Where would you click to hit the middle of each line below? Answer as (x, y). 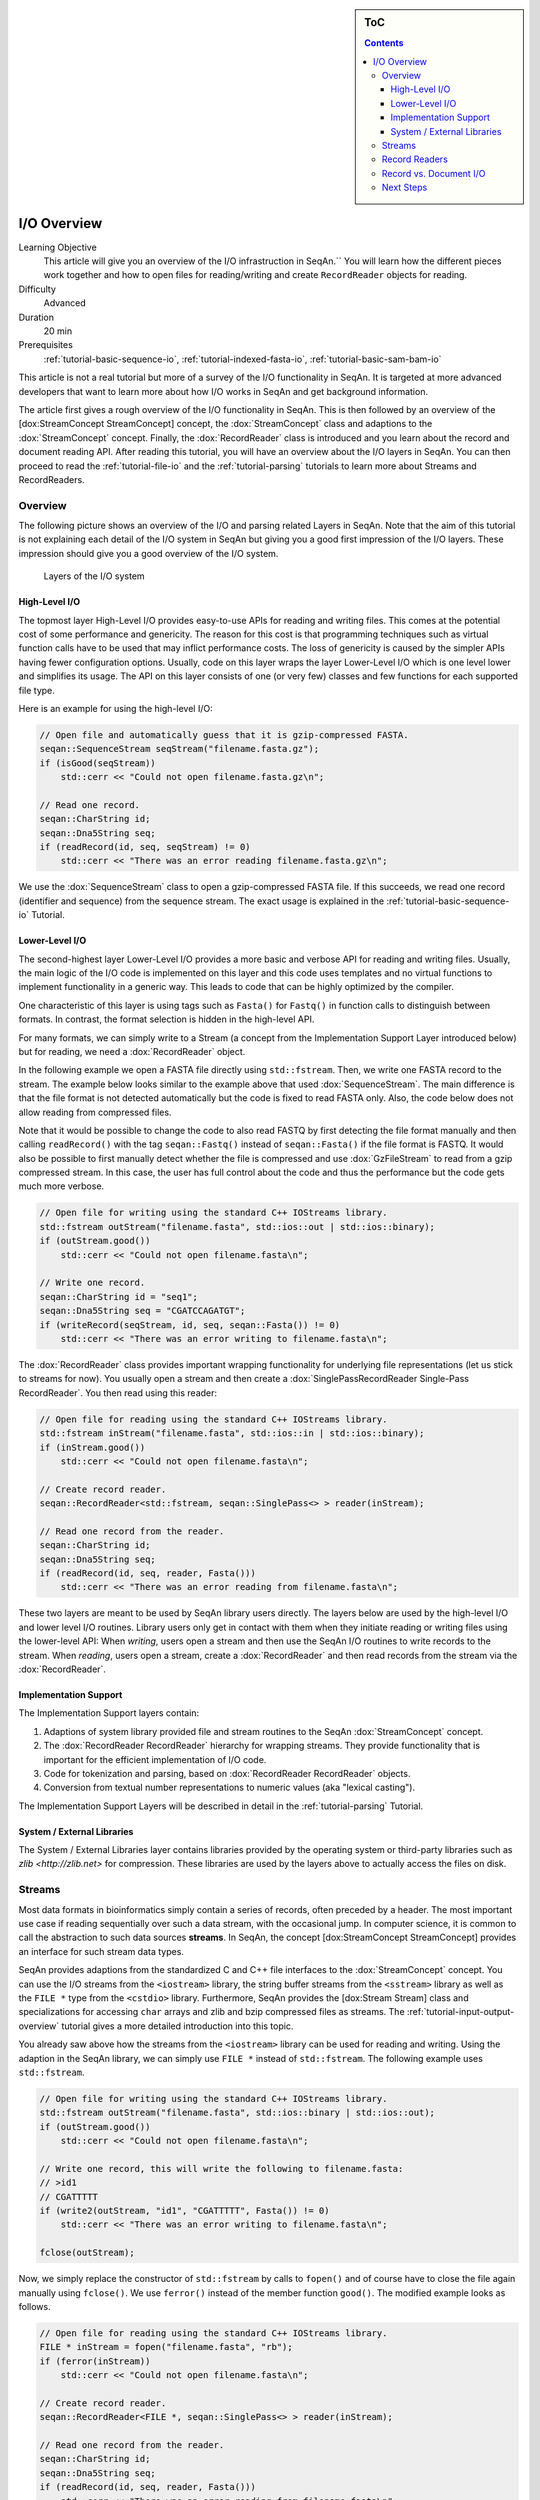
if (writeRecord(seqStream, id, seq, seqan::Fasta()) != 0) (190, 1324)
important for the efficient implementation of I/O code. (155, 1759)
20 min (58, 331)
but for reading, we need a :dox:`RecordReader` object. (132, 1051)
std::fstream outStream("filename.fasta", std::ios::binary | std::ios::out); (237, 2113)
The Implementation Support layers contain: (109, 1713)
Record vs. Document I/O (433, 173)
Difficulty (37, 289)
